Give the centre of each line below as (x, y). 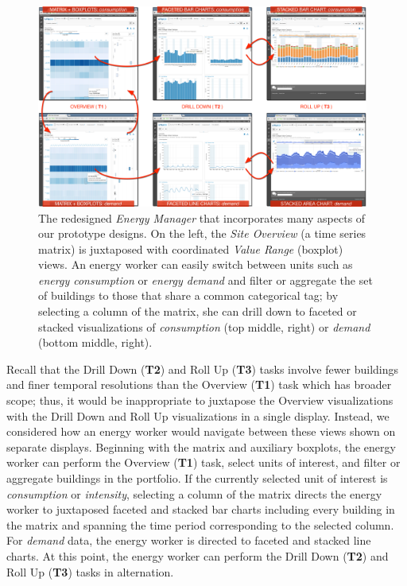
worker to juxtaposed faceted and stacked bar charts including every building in (201, 509)
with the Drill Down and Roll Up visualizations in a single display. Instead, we (198, 415)
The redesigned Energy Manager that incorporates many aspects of (202, 217)
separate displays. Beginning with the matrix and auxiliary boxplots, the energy (201, 446)
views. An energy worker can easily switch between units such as (196, 264)
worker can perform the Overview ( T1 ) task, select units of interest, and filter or (203, 462)
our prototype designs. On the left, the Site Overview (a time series (202, 233)
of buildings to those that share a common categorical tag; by (188, 295)
